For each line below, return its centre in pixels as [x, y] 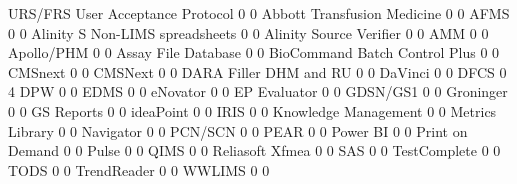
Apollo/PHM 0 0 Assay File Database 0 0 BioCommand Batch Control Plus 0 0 [254, 52]
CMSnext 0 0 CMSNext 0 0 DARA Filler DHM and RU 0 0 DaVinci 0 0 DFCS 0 [257, 71]
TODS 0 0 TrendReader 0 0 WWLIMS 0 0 [139, 169]
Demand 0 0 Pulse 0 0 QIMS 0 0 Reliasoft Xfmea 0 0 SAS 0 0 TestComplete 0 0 [254, 150]
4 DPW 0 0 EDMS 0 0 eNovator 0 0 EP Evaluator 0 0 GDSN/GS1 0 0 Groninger [258, 91]
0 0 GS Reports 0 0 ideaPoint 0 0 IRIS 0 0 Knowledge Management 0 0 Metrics [252, 110]
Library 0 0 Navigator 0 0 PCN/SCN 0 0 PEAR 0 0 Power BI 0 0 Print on [238, 130]
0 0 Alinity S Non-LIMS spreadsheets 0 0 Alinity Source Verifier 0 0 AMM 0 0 [248, 32]
